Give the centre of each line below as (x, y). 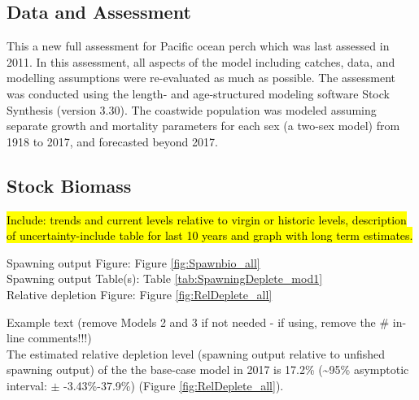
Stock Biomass (69, 185)
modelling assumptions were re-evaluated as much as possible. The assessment (201, 78)
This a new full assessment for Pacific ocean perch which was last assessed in (198, 46)
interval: (27, 385)
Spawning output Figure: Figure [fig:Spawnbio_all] (133, 262)
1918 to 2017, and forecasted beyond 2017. (112, 141)
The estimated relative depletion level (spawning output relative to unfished (196, 353)
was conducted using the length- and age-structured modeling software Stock (198, 93)
